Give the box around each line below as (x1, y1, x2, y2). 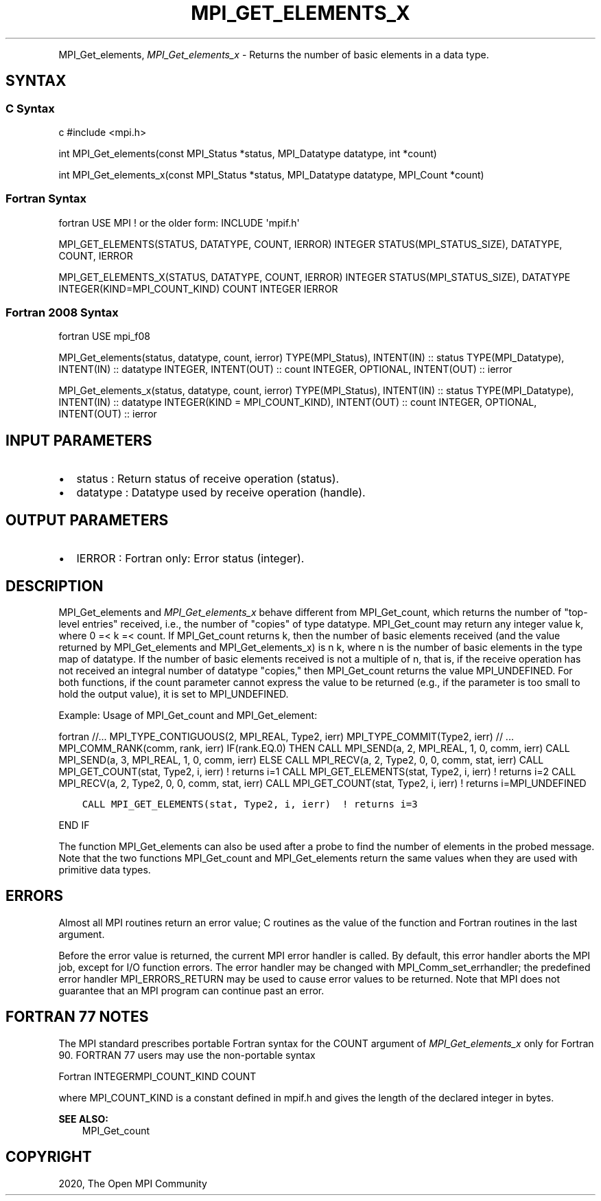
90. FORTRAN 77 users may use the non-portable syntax (58, 1049, 316, 1061)
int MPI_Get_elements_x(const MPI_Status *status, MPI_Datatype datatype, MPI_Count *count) (58, 168, 484, 181)
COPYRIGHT (5, 1148, 92, 1166)
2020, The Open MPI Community (58, 1177, 207, 1189)
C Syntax (5, 101, 55, 115)
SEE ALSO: (58, 1112, 108, 1125)
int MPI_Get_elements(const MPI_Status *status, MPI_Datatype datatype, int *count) (58, 147, 437, 159)
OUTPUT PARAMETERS (5, 511, 169, 529)
